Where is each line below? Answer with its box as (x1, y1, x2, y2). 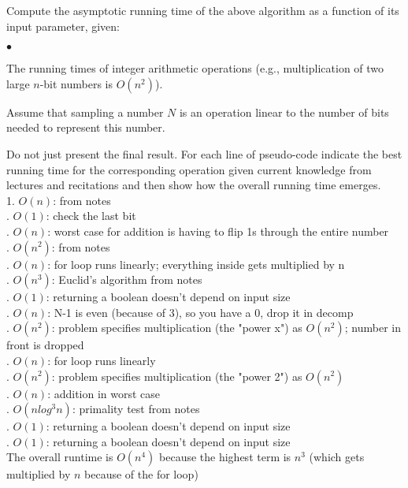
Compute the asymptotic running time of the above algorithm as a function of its (6, 2, 399, 18)
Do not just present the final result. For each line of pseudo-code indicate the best (6, 145, 402, 162)
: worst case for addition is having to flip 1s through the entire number (47, 222, 389, 239)
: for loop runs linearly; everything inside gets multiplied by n (47, 255, 345, 272)
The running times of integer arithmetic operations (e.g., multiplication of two (6, 60, 384, 76)
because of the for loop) (84, 466, 198, 482)
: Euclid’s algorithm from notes (51, 271, 202, 288)
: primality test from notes (72, 400, 200, 417)
